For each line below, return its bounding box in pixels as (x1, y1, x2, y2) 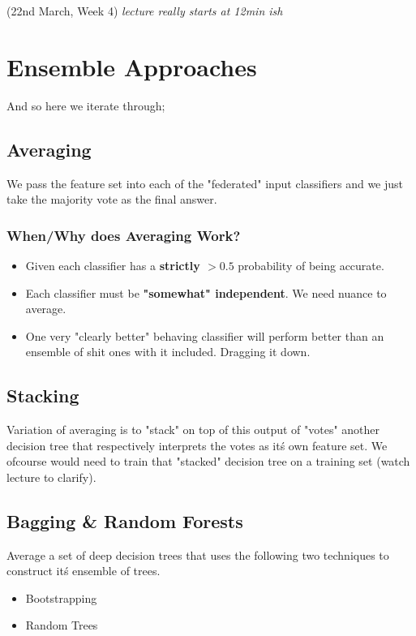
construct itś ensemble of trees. (6, 562, 161, 579)
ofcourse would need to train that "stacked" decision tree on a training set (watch (6, 453, 410, 470)
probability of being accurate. (238, 256, 384, 273)
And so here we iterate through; (6, 97, 165, 114)
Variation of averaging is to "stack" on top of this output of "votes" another (6, 421, 380, 438)
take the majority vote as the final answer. (6, 191, 217, 208)
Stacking (6, 383, 79, 408)
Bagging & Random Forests (6, 508, 243, 533)
